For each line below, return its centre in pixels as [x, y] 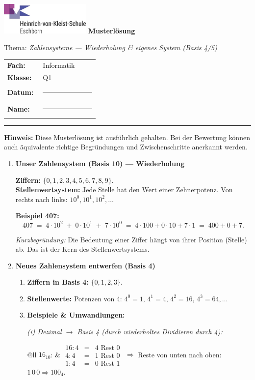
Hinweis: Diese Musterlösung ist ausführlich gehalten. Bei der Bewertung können [127, 137]
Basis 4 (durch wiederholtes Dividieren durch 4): [150, 332]
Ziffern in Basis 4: [58, 282]
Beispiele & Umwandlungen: [76, 315]
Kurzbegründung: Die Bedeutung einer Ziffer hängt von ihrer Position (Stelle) [131, 239]
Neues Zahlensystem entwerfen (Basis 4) [85, 265]
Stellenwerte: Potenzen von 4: [75, 298]
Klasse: [20, 77]
